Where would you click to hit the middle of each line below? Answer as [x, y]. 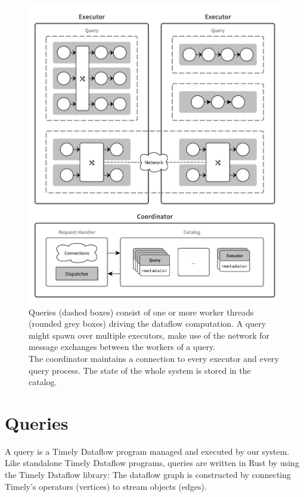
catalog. [43, 382]
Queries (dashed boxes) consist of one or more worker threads [141, 312]
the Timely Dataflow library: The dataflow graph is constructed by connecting [148, 474]
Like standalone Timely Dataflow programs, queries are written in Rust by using [152, 463]
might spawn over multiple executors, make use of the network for [149, 335]
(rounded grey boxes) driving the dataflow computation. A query [148, 323]
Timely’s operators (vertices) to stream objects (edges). [106, 486]
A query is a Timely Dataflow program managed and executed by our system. [147, 451]
